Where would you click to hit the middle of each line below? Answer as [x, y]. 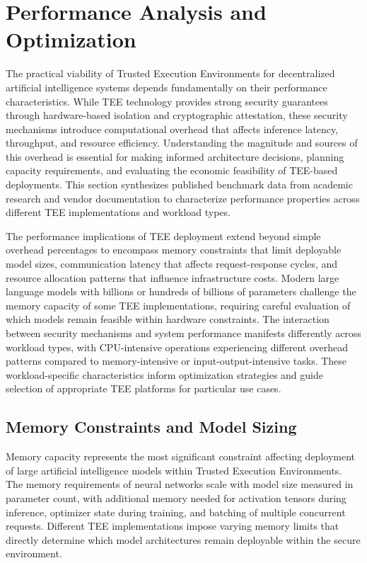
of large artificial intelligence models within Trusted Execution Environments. [174, 470]
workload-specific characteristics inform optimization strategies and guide [164, 374]
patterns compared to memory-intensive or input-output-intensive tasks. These [176, 361]
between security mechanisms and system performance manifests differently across [183, 333]
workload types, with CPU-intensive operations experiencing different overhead [177, 347]
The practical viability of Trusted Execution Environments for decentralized [170, 73]
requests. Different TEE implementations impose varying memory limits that [173, 526]
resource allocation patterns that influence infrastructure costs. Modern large [173, 277]
